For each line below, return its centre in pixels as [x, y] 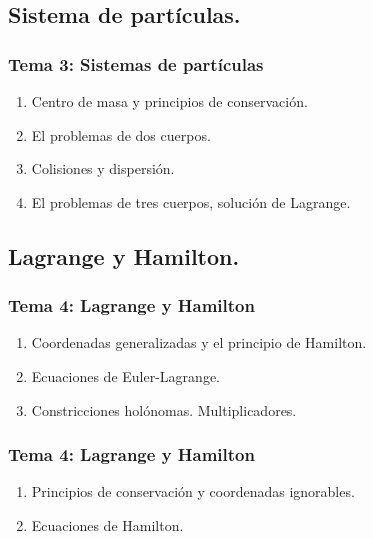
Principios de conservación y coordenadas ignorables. [193, 491]
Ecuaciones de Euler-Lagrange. [125, 375]
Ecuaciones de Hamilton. [107, 524]
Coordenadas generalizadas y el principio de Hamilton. [199, 342]
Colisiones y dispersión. [103, 168]
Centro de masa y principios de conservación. [169, 101]
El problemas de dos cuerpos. [121, 134]
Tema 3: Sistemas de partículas [136, 63]
